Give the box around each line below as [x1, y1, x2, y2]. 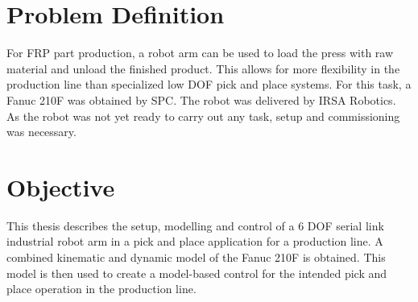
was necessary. [6, 123, 77, 140]
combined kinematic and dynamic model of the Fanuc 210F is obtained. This [6, 249, 386, 265]
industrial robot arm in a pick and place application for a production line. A [6, 233, 383, 250]
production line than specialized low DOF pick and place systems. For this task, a [6, 76, 412, 93]
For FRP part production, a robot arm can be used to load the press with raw [6, 44, 394, 61]
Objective [6, 170, 115, 203]
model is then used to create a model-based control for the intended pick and [6, 264, 387, 281]
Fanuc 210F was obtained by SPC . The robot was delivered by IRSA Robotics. [6, 91, 396, 108]
